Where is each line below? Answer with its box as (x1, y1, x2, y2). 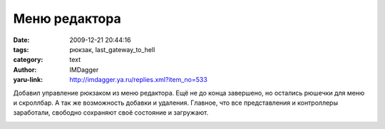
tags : (13, 45, 29, 53)
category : (13, 56, 43, 64)
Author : (13, 65, 37, 74)
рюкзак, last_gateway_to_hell (69, 45, 155, 53)
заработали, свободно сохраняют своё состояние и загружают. (13, 108, 209, 117)
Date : (13, 36, 30, 44)
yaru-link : (13, 76, 43, 84)
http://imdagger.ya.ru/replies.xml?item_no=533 (69, 76, 208, 84)
